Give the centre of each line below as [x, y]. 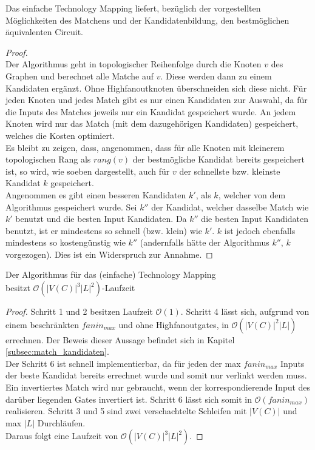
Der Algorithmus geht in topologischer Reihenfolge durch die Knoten [134, 64]
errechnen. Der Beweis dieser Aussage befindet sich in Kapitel [120, 339]
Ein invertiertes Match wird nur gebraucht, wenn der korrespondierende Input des [158, 387]
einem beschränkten [42, 324]
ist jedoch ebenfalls [260, 230]
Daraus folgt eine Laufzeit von [62, 436]
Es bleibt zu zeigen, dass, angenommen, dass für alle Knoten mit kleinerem [145, 147]
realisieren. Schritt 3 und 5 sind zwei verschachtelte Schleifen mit [126, 411]
